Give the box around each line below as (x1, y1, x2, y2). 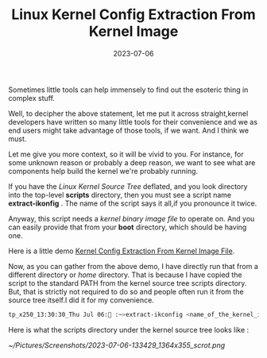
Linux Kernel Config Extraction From (11, 6, 256, 24)
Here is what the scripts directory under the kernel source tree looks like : (8, 325, 250, 334)
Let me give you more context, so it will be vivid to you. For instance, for (8, 149, 244, 159)
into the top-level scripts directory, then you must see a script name (8, 190, 232, 199)
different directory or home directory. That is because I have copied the (8, 270, 242, 279)
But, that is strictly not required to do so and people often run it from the (8, 287, 244, 296)
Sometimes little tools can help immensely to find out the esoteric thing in (8, 85, 249, 94)
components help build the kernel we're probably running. (8, 166, 199, 175)
